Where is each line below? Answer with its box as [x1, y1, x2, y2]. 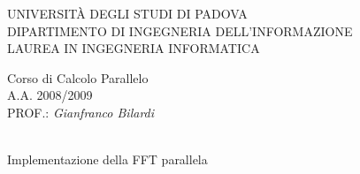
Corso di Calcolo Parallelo [7, 68, 149, 87]
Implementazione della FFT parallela [7, 150, 208, 169]
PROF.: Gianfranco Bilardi [7, 102, 155, 121]
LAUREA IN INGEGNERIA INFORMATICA [7, 39, 260, 57]
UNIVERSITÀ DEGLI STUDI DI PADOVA [7, 4, 248, 22]
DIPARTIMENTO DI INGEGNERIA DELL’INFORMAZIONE [7, 21, 353, 40]
